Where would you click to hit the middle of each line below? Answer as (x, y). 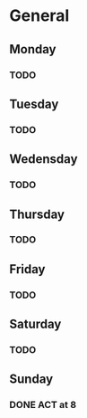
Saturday (35, 324)
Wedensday (43, 159)
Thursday (37, 214)
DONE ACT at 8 (43, 405)
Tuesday (34, 104)
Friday (27, 269)
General (39, 16)
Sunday (31, 380)
